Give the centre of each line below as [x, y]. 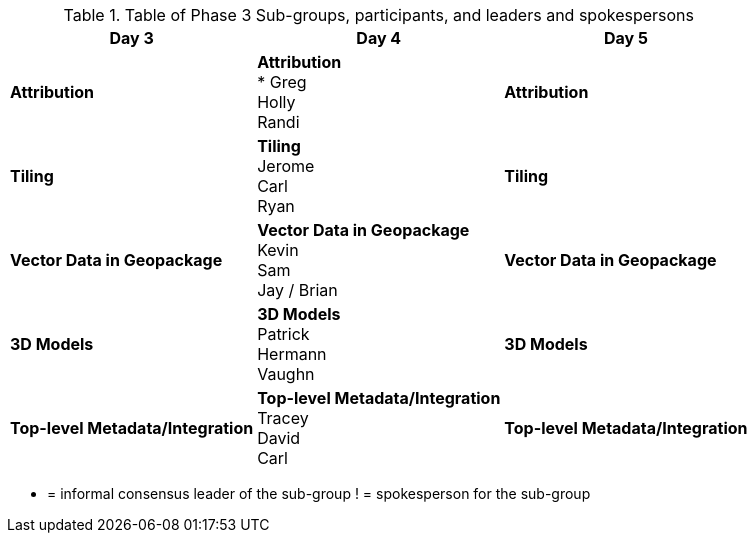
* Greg [282, 82]
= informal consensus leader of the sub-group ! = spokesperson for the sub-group [319, 493]
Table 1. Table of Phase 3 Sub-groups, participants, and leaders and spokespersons [379, 15]
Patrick [283, 334]
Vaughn [286, 374]
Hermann [292, 354]
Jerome [286, 166]
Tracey [283, 418]
